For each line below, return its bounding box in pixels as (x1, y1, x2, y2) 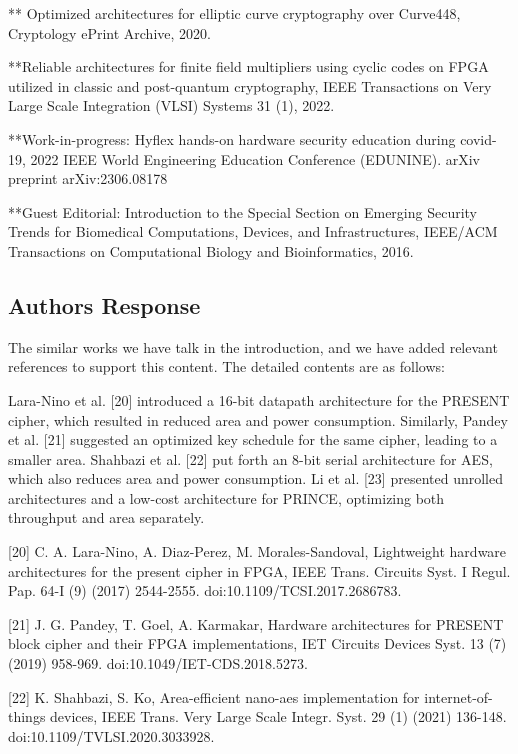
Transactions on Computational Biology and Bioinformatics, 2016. (8, 240, 414, 261)
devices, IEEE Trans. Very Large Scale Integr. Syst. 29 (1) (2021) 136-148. (50, 706, 507, 727)
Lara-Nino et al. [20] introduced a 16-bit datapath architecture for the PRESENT (8, 389, 510, 410)
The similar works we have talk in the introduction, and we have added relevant (8, 336, 498, 357)
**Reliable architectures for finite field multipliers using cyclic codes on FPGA (8, 56, 489, 77)
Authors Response (8, 289, 201, 320)
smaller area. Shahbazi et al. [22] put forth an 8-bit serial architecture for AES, (8, 448, 493, 469)
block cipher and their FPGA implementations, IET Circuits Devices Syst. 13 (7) (8, 633, 507, 654)
